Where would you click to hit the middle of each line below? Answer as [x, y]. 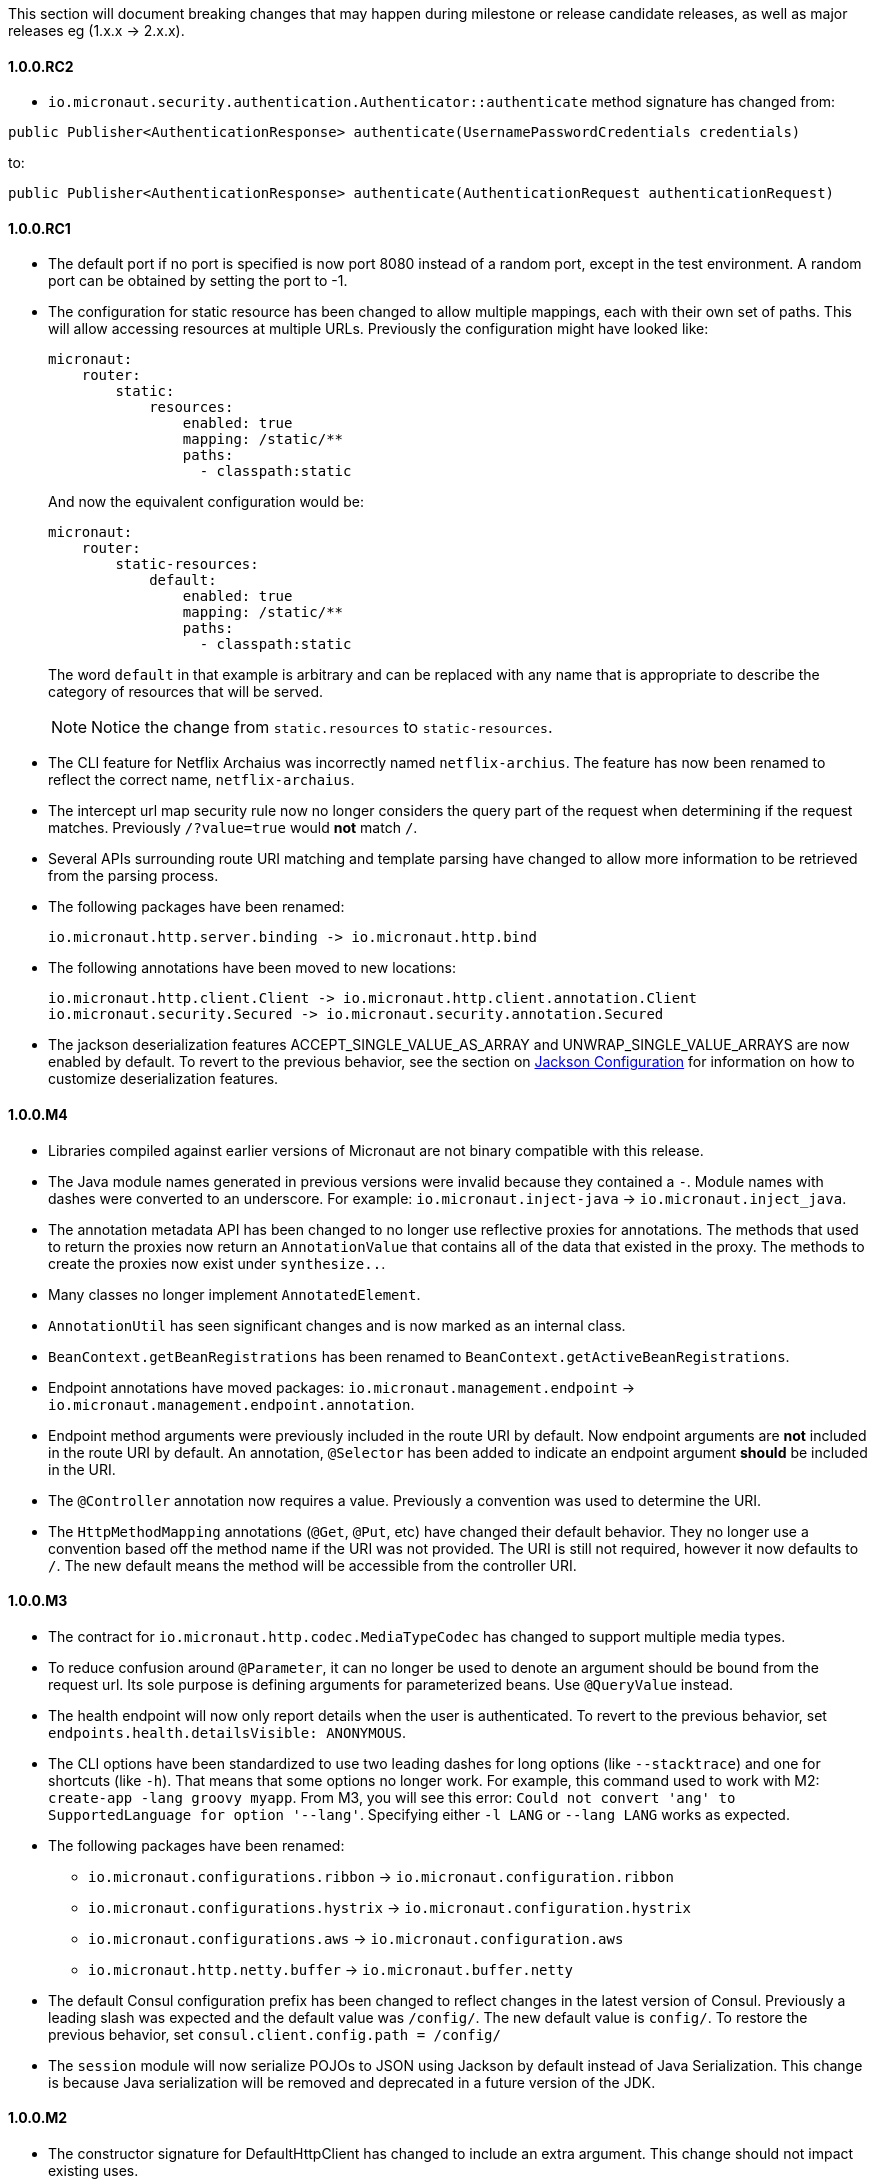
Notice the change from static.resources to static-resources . [322, 727]
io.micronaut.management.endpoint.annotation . [231, 1404]
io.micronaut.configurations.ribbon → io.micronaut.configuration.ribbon [381, 1876]
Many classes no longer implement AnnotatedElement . [234, 1294]
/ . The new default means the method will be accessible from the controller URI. [312, 1565]
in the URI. [82, 1469]
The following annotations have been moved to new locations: [252, 968]
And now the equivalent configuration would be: [206, 502]
